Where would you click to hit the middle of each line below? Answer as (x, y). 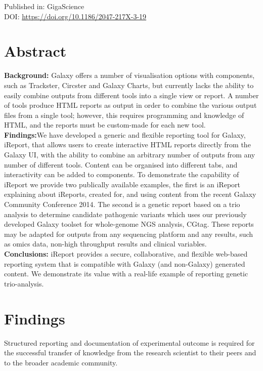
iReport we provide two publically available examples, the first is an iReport (122, 184)
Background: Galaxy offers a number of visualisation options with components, (129, 75)
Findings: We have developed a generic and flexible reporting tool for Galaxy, (125, 134)
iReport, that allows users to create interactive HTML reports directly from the (127, 145)
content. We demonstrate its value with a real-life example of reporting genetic (126, 274)
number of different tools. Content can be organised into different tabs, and (121, 164)
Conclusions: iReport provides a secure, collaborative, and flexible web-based (126, 254)
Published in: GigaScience (44, 6)
